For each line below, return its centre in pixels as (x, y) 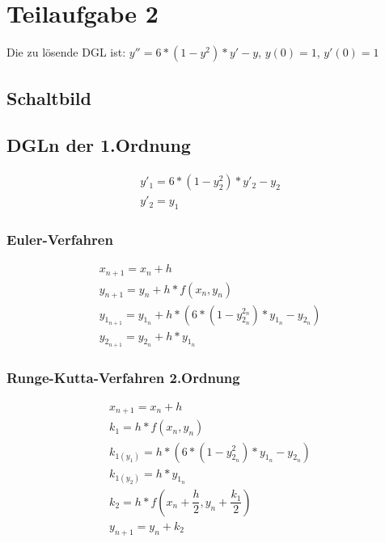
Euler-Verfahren (60, 239)
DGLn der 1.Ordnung (99, 145)
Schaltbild (49, 97)
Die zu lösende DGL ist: (66, 52)
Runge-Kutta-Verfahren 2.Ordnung (123, 377)
